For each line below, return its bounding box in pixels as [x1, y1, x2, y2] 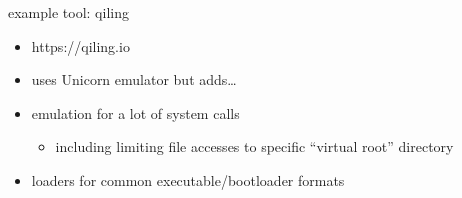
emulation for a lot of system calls [31, 102, 240, 123]
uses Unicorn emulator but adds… [31, 69, 237, 90]
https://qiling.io [31, 35, 130, 56]
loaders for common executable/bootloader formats [31, 169, 345, 190]
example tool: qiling [8, 2, 129, 22]
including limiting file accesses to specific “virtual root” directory [55, 136, 454, 157]
